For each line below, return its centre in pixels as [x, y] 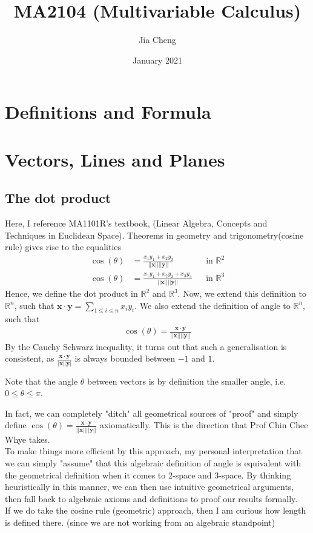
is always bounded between [125, 358]
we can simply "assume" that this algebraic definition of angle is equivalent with [153, 462]
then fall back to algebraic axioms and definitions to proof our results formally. [151, 498]
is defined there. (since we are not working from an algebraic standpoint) [140, 522]
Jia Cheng [157, 40]
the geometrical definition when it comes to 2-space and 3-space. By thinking [148, 475]
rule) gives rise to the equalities [63, 247]
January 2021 [157, 60]
